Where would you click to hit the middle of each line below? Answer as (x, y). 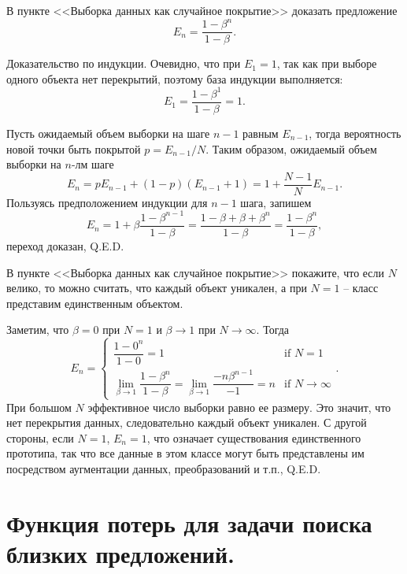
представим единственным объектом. (95, 303)
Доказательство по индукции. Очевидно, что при (124, 63)
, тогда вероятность (355, 133)
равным (261, 133)
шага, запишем (276, 202)
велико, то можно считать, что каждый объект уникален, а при (157, 288)
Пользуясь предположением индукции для (107, 202)
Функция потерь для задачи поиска (189, 522)
